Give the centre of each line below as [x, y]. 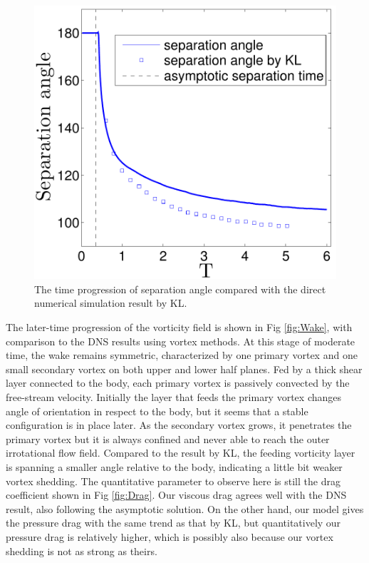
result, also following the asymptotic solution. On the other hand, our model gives [185, 508]
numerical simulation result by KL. [111, 303]
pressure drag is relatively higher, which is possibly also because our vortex [170, 536]
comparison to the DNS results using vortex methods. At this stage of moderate [181, 341]
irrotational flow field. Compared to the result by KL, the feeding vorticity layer [181, 453]
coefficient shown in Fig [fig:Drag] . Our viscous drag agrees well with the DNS [176, 495]
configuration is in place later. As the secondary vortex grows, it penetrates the [179, 425]
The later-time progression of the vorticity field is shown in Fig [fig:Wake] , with [179, 327]
